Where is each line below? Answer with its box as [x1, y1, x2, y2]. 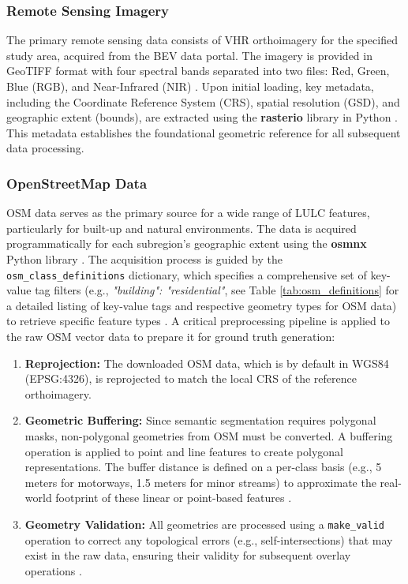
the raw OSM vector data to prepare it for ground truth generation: [6, 328, 335, 344]
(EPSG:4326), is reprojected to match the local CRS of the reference [24, 370, 357, 387]
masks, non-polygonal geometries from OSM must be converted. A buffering [24, 427, 393, 444]
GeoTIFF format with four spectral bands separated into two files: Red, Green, [6, 62, 390, 79]
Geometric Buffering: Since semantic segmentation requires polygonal [24, 412, 376, 429]
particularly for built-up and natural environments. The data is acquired [6, 219, 357, 236]
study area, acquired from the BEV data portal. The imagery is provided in [6, 47, 372, 63]
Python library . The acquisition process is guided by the [6, 250, 283, 267]
